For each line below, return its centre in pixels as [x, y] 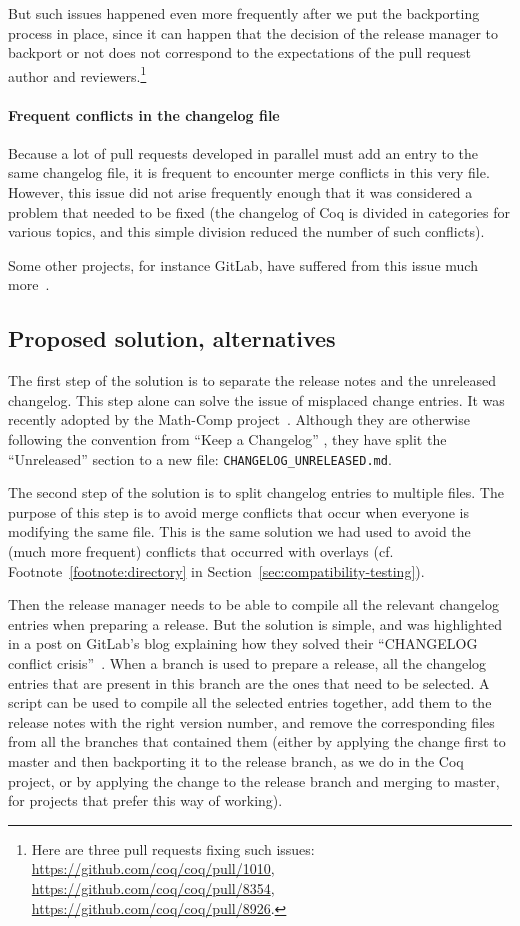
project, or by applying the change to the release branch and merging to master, [254, 780]
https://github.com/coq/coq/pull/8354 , [153, 887]
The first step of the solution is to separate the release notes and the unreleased [252, 380]
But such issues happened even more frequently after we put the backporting [244, 13]
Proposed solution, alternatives [172, 338]
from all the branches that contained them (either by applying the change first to [257, 741]
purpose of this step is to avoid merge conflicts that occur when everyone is [239, 511]
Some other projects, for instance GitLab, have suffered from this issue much [243, 264]
